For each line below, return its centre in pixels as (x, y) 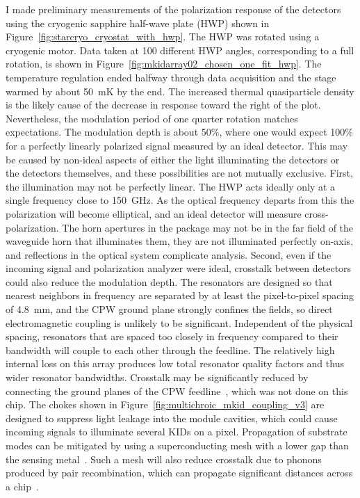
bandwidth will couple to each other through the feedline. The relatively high (170, 350)
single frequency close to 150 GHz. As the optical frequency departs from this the (180, 200)
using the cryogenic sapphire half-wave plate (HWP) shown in (138, 23)
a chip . (22, 486)
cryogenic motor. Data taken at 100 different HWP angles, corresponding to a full (180, 50)
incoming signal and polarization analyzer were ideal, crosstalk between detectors (179, 268)
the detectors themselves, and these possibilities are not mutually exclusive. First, (179, 173)
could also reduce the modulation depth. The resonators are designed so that (169, 281)
